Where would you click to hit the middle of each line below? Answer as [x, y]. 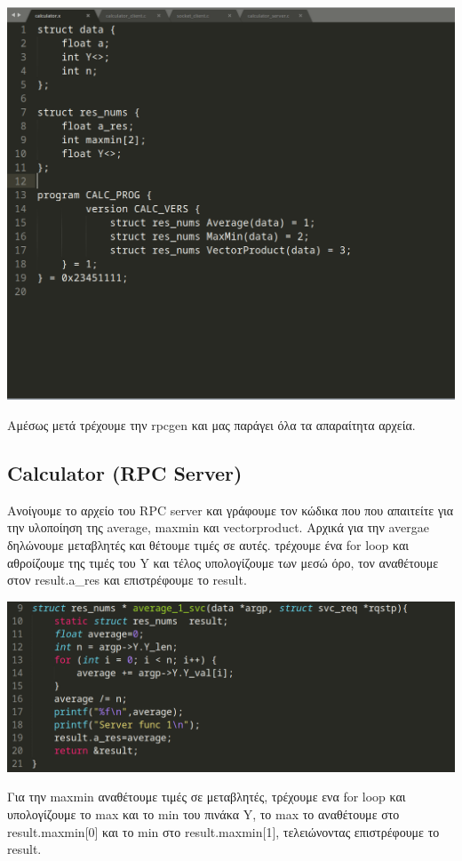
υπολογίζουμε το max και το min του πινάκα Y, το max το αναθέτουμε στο [203, 813]
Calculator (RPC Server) [125, 473]
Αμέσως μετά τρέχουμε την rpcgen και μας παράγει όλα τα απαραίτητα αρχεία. [211, 425]
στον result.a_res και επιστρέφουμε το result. [127, 580]
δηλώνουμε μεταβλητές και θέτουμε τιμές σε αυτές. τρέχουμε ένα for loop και [208, 545]
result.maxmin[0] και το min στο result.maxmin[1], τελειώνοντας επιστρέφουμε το [223, 831]
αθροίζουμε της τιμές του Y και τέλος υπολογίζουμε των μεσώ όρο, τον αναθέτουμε [223, 562]
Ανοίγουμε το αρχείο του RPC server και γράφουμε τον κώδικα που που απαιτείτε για [231, 510]
